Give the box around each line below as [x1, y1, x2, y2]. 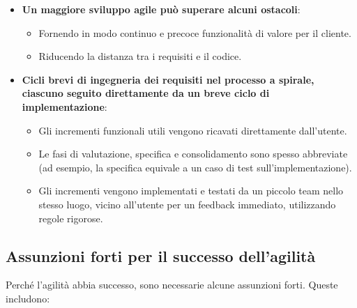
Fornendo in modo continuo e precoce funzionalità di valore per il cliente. [38, 25, 351, 40]
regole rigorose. [38, 210, 103, 225]
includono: [6, 291, 50, 305]
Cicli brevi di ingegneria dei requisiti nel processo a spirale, [22, 72, 314, 86]
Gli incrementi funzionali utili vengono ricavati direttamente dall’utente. [38, 123, 347, 137]
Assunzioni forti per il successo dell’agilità [6, 245, 316, 266]
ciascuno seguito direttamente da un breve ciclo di [22, 86, 270, 100]
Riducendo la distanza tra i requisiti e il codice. [38, 49, 242, 63]
